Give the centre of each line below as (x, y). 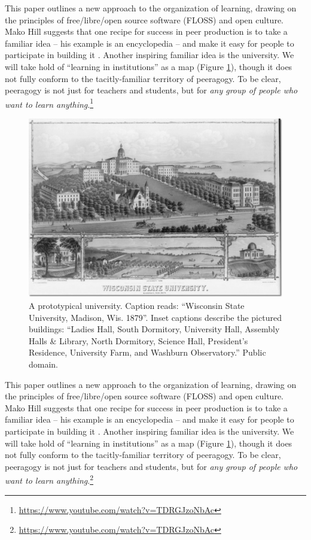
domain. (44, 364)
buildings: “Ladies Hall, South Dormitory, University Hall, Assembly (154, 329)
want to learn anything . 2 (49, 480)
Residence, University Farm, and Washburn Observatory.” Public (147, 352)
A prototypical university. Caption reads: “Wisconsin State (137, 306)
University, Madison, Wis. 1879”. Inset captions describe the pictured (155, 317)
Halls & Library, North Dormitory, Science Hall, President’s (138, 340)
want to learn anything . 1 (49, 103)
